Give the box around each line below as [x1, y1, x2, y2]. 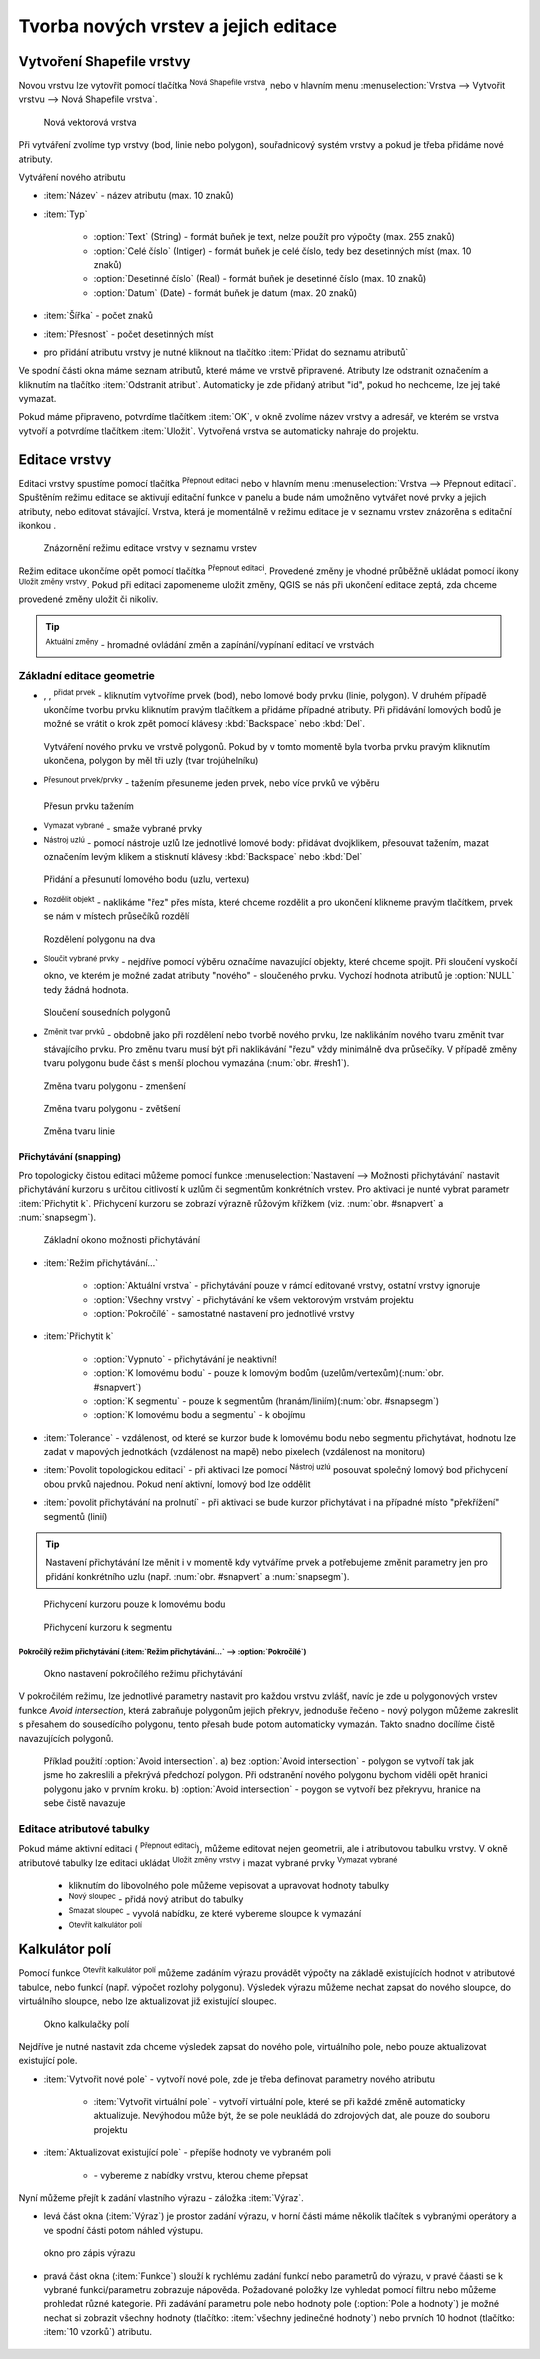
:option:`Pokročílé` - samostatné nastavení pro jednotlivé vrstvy [93, 1307, 355, 1319]
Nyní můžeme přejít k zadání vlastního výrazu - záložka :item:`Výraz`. [18, 2192, 304, 2204]
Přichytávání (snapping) [18, 1151, 122, 1163]
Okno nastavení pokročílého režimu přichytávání [43, 1667, 243, 1679]
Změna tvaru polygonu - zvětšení [43, 1103, 181, 1115]
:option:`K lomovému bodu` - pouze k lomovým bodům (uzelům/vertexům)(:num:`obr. [93, 1367, 444, 1379]
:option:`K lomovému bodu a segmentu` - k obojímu [93, 1409, 306, 1421]
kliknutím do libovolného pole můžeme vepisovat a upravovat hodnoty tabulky [68, 1880, 390, 1891]
